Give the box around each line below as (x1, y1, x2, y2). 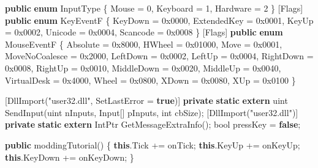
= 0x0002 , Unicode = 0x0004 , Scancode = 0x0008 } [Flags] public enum (5, 26, 283, 38)
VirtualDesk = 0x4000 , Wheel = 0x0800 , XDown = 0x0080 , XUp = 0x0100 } (5, 73, 296, 86)
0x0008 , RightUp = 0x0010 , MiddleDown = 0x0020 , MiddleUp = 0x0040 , (5, 61, 281, 74)
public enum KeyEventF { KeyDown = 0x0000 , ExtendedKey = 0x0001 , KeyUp (5, 13, 314, 26)
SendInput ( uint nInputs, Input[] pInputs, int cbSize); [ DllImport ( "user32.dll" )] (5, 106, 298, 119)
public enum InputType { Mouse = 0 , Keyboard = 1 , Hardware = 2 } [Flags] (5, 2, 303, 14)
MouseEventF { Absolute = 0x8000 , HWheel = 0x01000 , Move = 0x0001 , (5, 37, 282, 50)
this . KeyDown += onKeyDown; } (5, 150, 134, 163)
